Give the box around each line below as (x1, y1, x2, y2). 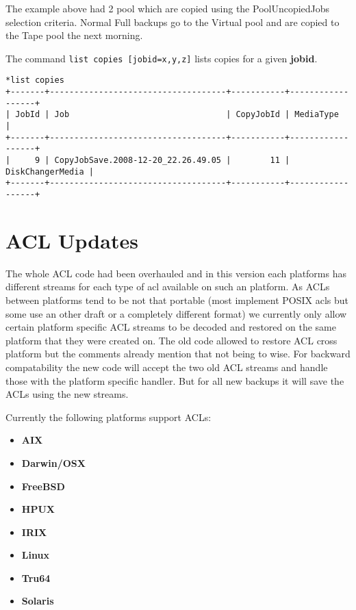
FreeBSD (21, 479, 65, 493)
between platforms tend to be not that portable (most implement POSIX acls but (5, 292, 349, 307)
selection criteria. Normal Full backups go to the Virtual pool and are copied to (5, 14, 340, 29)
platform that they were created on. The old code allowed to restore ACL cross (5, 333, 338, 347)
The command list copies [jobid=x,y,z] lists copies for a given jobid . (5, 51, 318, 65)
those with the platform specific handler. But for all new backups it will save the (5, 373, 344, 387)
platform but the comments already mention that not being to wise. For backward (5, 346, 351, 361)
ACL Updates (5, 226, 138, 254)
